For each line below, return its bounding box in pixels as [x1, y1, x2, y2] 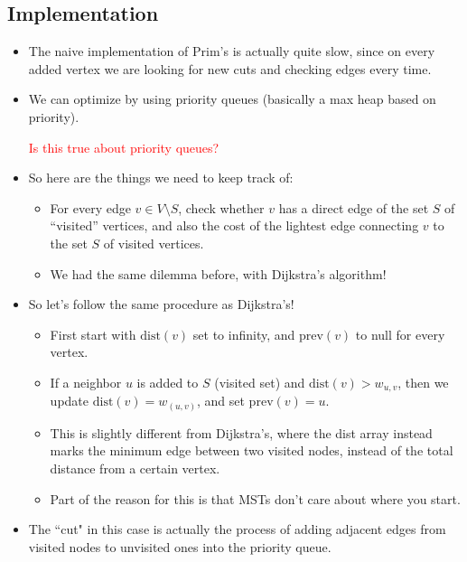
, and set [196, 391, 245, 410]
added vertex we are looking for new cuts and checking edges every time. [28, 59, 432, 78]
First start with [50, 324, 136, 343]
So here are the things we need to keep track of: [28, 168, 294, 187]
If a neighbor [50, 372, 122, 391]
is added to [136, 372, 199, 391]
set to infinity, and [192, 324, 295, 343]
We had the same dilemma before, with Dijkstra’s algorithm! [50, 264, 387, 283]
